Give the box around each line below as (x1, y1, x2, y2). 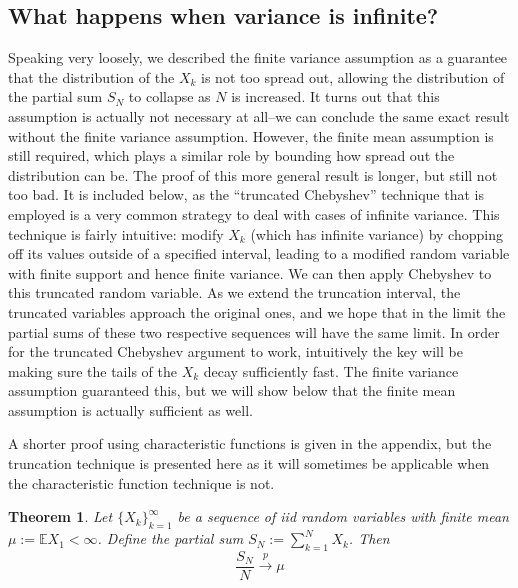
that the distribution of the (8, 66, 175, 87)
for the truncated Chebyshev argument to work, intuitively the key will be (8, 341, 463, 362)
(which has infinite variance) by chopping (250, 223, 503, 244)
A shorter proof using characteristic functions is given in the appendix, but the (8, 433, 492, 454)
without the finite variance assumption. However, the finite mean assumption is (8, 125, 494, 146)
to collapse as (128, 86, 211, 107)
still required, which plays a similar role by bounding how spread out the (8, 145, 455, 166)
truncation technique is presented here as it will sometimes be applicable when (8, 453, 490, 474)
